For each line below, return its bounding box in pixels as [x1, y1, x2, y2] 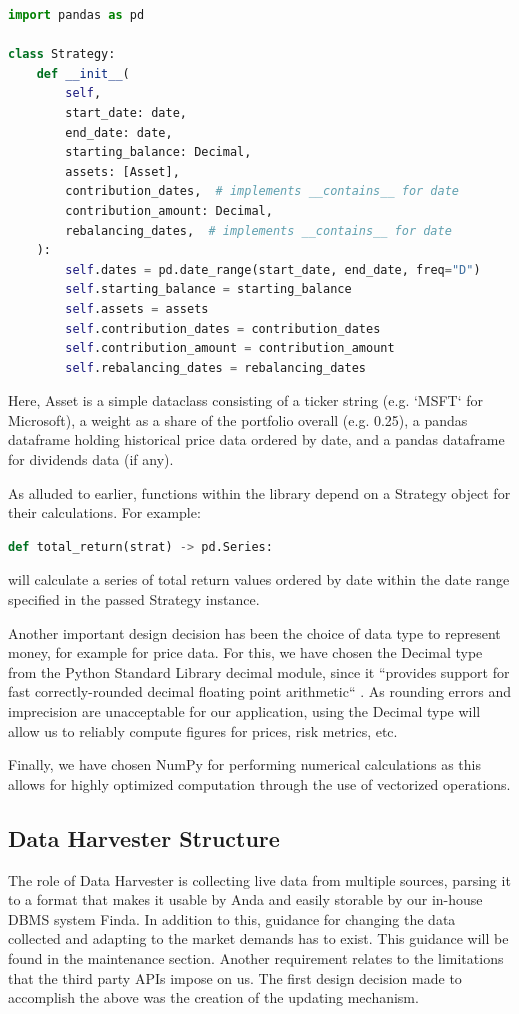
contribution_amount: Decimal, [65, 203, 273, 218]
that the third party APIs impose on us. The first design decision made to [8, 967, 462, 988]
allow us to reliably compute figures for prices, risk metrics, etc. [8, 720, 398, 741]
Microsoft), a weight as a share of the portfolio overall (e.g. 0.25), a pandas [8, 409, 468, 430]
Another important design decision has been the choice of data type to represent [8, 622, 501, 643]
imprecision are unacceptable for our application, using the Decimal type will [8, 701, 481, 721]
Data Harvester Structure [8, 822, 280, 853]
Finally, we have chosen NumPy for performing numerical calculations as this [8, 754, 481, 775]
